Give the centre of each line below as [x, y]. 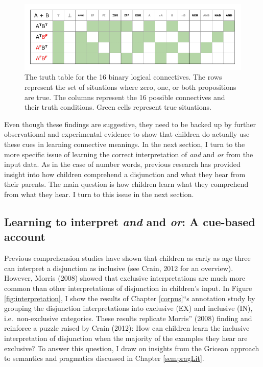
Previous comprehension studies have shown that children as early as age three [127, 258]
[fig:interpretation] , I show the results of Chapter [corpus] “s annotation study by [130, 298]
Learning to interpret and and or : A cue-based [130, 222]
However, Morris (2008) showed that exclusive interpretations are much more [125, 278]
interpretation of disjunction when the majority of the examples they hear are [126, 338]
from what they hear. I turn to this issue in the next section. [99, 194]
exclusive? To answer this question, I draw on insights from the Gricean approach [132, 348]
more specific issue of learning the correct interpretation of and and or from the [129, 154]
